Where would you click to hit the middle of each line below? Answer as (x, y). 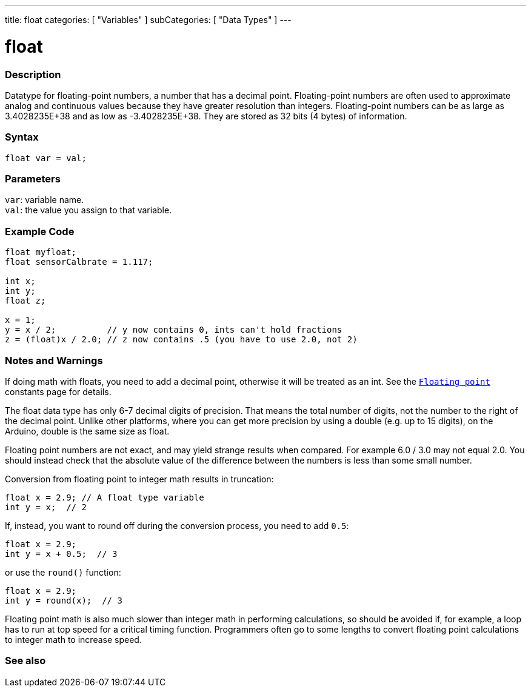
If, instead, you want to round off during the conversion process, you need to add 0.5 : (177, 525)
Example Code (40, 231)
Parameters (33, 179)
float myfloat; (41, 252)
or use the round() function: (63, 572)
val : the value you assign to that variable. (88, 210)
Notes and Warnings (54, 360)
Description (33, 74)
